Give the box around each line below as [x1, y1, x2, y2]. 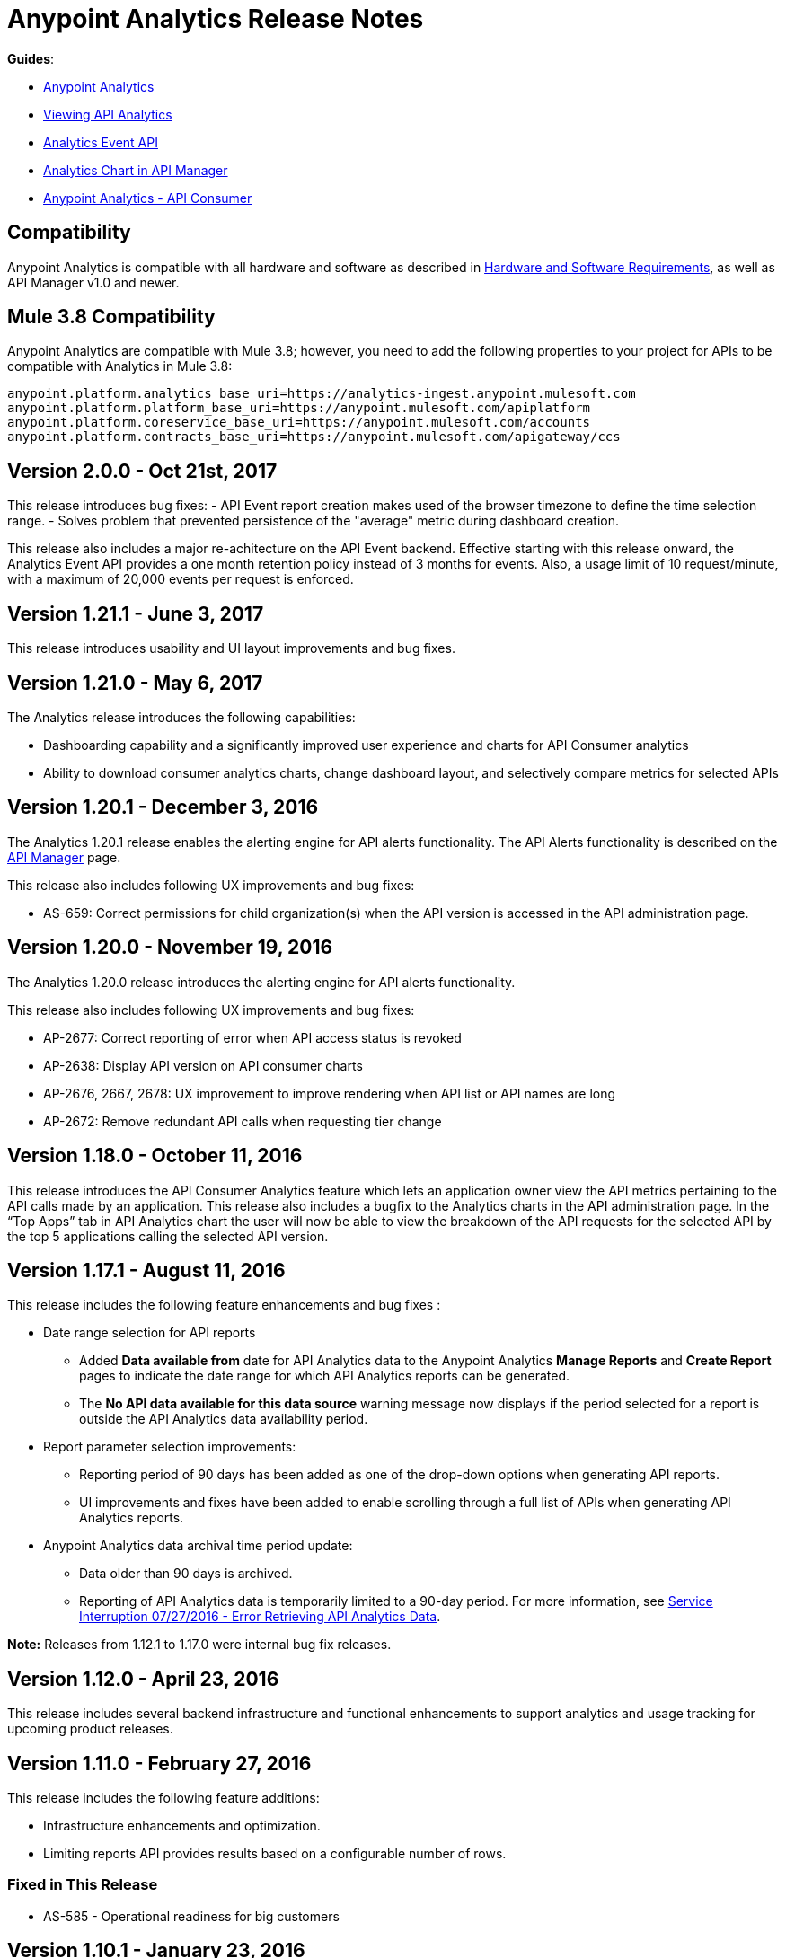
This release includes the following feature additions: [7, 1790, 320, 1806]
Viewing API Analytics [43, 106, 172, 122]
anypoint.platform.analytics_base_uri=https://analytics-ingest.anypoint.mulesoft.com [7, 386, 636, 401]
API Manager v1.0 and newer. [7, 274, 180, 290]
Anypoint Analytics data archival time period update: [43, 1538, 353, 1554]
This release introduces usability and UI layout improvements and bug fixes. [7, 640, 455, 657]
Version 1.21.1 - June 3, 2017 [7, 602, 264, 625]
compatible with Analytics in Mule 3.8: [7, 358, 233, 375]
